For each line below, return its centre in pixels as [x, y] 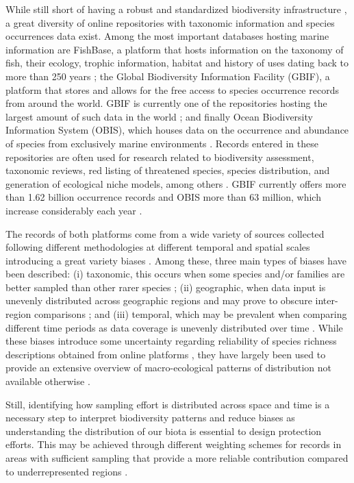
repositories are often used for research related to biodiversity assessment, [160, 157]
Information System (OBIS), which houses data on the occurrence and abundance [177, 130]
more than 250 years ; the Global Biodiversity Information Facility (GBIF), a [168, 76]
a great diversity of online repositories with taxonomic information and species [170, 22]
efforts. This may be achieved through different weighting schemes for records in [174, 444]
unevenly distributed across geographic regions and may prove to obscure [159, 300]
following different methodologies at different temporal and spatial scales [158, 247]
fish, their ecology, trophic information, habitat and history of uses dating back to [177, 63]
